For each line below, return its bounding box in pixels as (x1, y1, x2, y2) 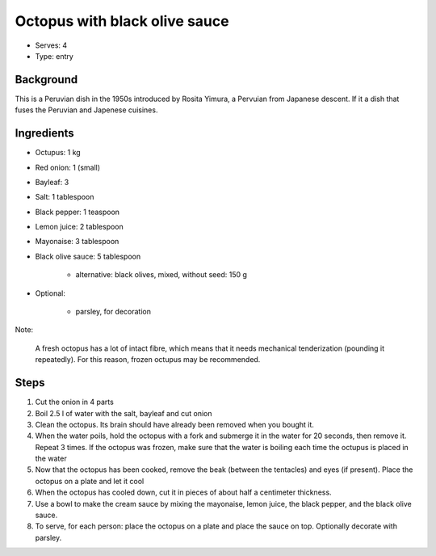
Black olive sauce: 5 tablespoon (35, 251, 141, 261)
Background (15, 73, 78, 86)
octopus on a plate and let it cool (35, 476, 145, 486)
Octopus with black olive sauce (15, 12, 229, 30)
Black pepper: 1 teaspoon (35, 207, 120, 217)
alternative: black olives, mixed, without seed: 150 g (75, 270, 248, 280)
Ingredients (15, 126, 74, 141)
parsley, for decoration (75, 307, 152, 317)
